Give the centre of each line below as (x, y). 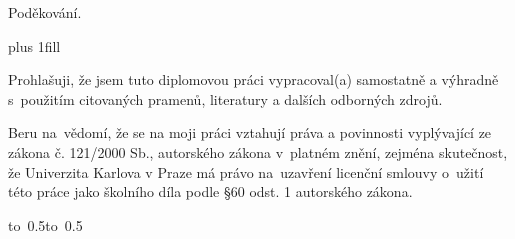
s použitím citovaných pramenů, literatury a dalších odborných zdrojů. (225, 98)
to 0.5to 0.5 (45, 224)
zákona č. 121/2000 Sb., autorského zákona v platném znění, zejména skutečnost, (258, 151)
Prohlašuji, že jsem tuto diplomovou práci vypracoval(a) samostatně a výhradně (253, 79)
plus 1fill (34, 45)
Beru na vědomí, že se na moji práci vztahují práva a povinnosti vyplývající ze (250, 132)
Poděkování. (45, 12)
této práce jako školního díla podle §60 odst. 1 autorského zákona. (210, 191)
